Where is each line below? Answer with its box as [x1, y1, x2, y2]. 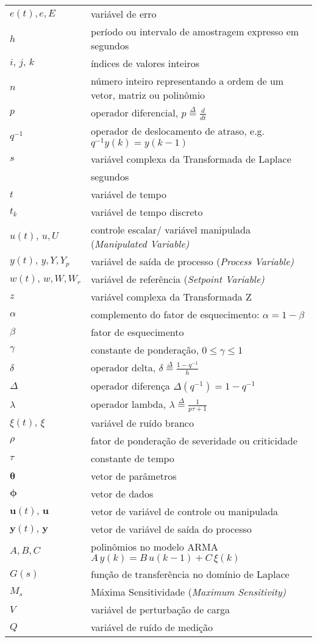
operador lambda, [90, 396, 166, 411]
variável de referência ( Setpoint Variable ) [90, 272, 265, 287]
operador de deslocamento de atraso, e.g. [90, 123, 265, 138]
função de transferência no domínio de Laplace [90, 567, 290, 582]
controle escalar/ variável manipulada [90, 223, 251, 237]
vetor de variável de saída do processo [90, 522, 252, 537]
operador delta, [90, 360, 156, 375]
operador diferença [90, 378, 170, 393]
